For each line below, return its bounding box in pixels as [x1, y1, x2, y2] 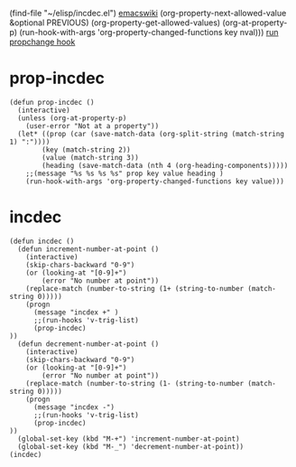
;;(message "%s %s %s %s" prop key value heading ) [25, 169, 224, 178]
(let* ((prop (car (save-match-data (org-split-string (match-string [17, 129, 284, 138]
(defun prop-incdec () [9, 98, 95, 107]
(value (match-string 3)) [42, 153, 140, 162]
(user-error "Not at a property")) [25, 121, 160, 130]
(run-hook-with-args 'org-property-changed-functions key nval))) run [19, 27, 279, 37]
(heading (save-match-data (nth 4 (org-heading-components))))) [42, 161, 289, 170]
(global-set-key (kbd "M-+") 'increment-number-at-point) [17, 434, 241, 444]
